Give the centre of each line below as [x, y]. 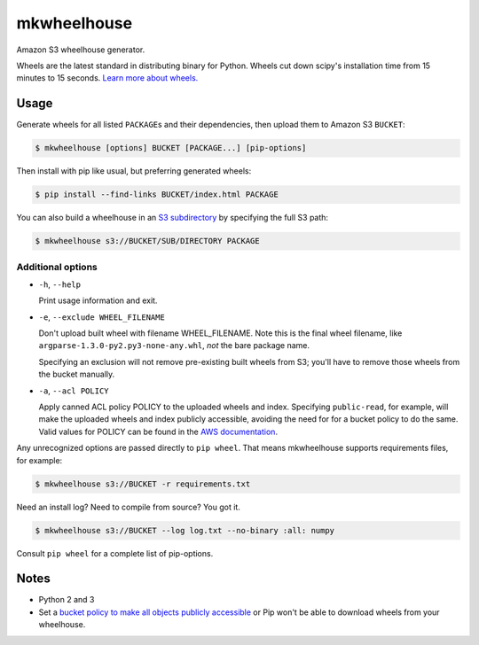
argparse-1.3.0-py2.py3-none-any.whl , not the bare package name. [174, 346]
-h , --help [60, 284]
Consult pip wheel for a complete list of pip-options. [115, 553]
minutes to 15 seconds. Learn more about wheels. [107, 78]
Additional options [57, 267]
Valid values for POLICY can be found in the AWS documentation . [158, 431]
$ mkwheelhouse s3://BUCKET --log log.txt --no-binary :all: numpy [185, 530]
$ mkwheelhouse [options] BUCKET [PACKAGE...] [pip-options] [171, 148]
